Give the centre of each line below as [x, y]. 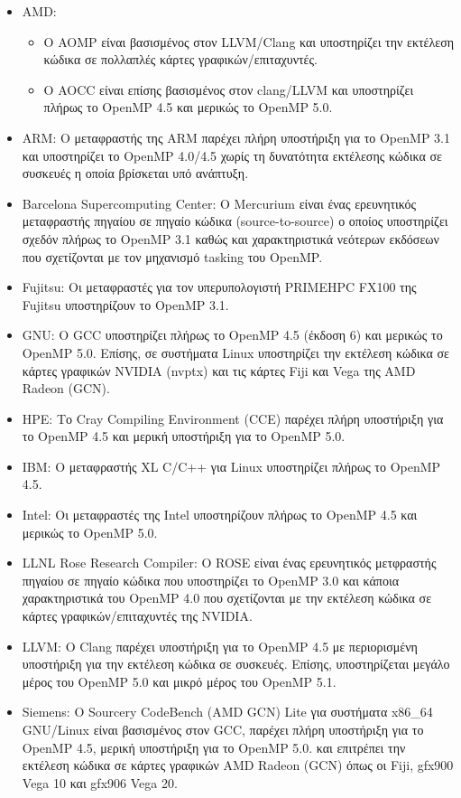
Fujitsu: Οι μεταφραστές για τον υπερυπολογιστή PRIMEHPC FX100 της [219, 287]
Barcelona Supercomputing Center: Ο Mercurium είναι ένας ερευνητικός [219, 203]
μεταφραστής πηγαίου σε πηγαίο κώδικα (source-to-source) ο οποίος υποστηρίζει [235, 221]
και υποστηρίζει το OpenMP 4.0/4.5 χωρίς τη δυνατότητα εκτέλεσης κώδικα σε [232, 155]
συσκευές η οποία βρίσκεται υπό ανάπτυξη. [135, 173]
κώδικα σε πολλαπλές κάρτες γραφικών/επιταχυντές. [180, 59]
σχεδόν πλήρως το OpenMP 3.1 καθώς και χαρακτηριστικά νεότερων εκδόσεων [230, 238]
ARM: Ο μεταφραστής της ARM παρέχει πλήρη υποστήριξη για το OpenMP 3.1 [236, 137]
